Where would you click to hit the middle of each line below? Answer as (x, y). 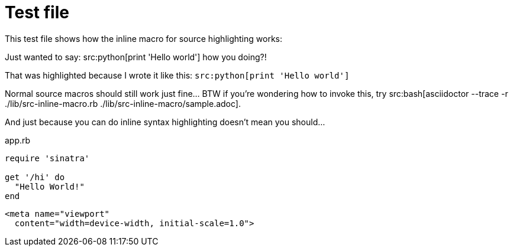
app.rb (18, 140)
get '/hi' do (35, 177)
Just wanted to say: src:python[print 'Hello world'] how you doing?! (136, 57)
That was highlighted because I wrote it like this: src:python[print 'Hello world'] (177, 75)
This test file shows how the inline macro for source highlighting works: (143, 38)
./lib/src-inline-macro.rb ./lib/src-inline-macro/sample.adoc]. (123, 103)
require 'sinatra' (47, 158)
